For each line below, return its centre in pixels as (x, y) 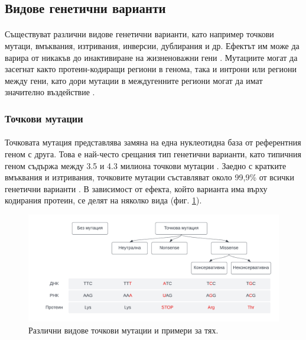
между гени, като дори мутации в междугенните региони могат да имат (134, 80)
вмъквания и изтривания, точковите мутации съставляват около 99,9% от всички (149, 177)
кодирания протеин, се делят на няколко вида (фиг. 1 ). (103, 200)
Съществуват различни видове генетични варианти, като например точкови (139, 34)
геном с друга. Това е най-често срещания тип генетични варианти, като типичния (153, 153)
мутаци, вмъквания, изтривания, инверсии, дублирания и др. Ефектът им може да (152, 45)
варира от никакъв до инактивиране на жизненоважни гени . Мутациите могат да (151, 57)
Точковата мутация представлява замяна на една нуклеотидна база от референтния (153, 142)
